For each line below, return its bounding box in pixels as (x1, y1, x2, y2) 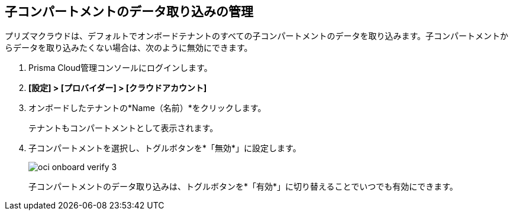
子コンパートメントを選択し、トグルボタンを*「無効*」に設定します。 (28, 143, 301, 154)
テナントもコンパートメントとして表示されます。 (28, 123, 218, 133)
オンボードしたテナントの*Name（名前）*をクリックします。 (28, 103, 266, 113)
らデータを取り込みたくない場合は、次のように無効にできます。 (5, 43, 253, 53)
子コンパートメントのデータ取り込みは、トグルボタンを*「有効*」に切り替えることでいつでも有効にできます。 (28, 181, 458, 192)
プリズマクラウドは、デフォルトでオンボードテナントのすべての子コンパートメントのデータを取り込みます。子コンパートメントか (5, 31, 509, 41)
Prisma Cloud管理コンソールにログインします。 (28, 63, 212, 73)
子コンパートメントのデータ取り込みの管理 (5, 4, 253, 19)
